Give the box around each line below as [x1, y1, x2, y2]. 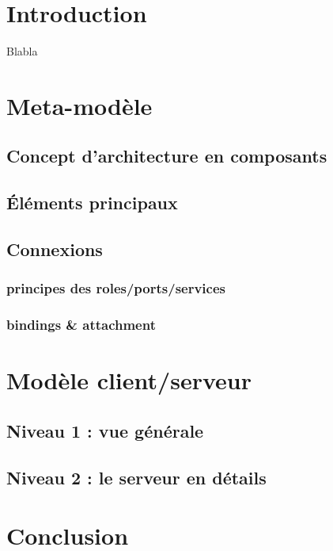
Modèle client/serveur [6, 364, 252, 396]
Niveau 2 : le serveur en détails [6, 465, 267, 489]
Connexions [6, 237, 103, 262]
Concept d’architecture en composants [6, 143, 327, 168]
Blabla [6, 43, 38, 59]
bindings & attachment [6, 315, 156, 335]
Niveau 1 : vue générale [6, 418, 204, 442]
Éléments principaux [6, 190, 178, 215]
